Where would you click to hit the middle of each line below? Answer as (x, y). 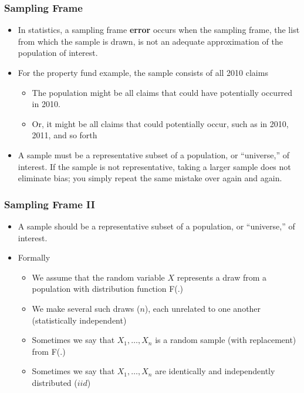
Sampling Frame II (50, 204)
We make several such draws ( (86, 308)
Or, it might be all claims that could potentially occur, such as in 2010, (160, 123)
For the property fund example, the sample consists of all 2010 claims (143, 72)
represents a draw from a (222, 277)
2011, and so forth (65, 135)
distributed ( (55, 382)
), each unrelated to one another (203, 308)
